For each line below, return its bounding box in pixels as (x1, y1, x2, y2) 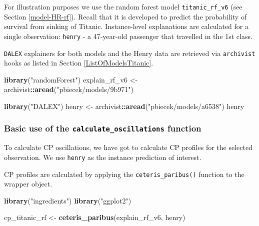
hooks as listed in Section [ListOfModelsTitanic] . (4, 57, 153, 68)
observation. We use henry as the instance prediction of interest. (4, 151, 201, 162)
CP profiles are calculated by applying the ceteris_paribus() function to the (4, 168, 244, 179)
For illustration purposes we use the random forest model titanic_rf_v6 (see (4, 1, 242, 11)
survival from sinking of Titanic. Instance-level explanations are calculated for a (4, 21, 248, 31)
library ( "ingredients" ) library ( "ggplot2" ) (4, 195, 131, 205)
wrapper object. (4, 178, 52, 189)
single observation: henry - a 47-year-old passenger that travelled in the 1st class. (4, 30, 252, 41)
